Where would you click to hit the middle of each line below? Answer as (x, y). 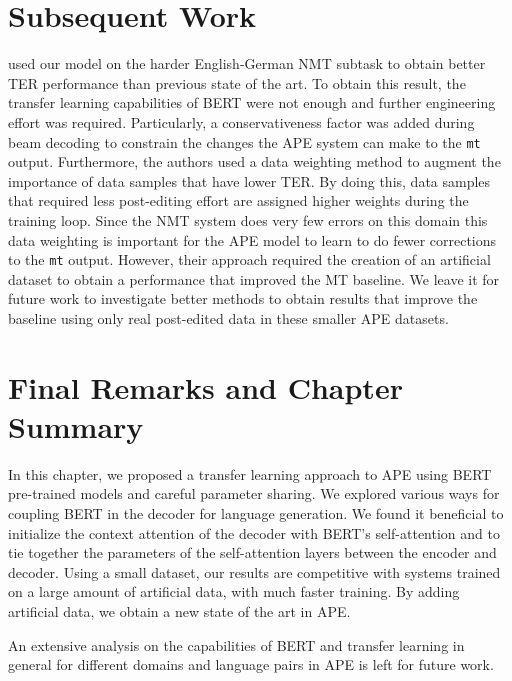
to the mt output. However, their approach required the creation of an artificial (249, 259)
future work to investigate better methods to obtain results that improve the (243, 298)
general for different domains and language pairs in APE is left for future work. (251, 664)
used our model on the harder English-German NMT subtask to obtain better (247, 63)
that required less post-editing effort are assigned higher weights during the (238, 200)
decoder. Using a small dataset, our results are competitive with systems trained (254, 571)
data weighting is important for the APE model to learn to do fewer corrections (252, 239)
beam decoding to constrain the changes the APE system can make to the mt (244, 141)
